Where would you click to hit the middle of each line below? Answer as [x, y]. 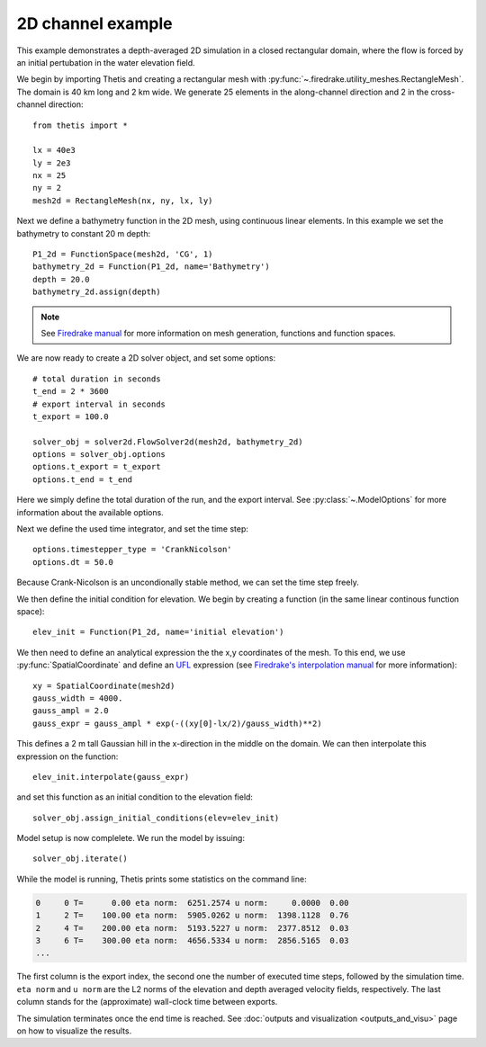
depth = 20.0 [61, 279]
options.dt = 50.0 [73, 562]
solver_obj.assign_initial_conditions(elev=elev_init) [156, 818]
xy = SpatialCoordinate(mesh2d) [104, 685]
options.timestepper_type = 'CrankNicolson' [133, 550]
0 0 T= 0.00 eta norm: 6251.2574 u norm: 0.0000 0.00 [192, 903]
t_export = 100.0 [71, 416]
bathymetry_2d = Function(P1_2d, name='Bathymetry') [151, 267]
